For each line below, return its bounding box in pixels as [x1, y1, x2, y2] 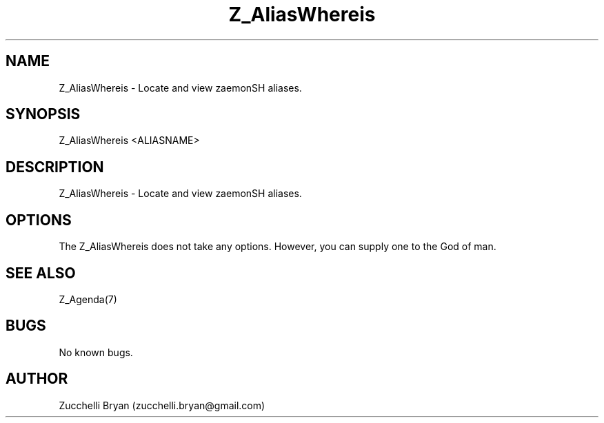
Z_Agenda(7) [59, 293, 117, 305]
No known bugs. [59, 346, 133, 358]
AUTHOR [6, 370, 68, 388]
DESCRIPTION [6, 158, 104, 176]
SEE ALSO [6, 264, 76, 282]
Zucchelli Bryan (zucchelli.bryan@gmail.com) [59, 399, 265, 411]
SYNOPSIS [6, 105, 81, 123]
